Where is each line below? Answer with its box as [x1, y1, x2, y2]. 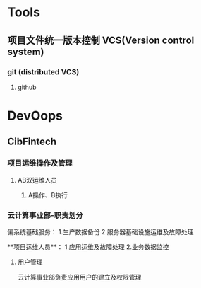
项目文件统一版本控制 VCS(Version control [7, 34, 195, 46]
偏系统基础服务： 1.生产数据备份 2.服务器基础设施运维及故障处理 [7, 228, 194, 236]
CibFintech [7, 136, 56, 148]
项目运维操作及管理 [7, 159, 73, 168]
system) [7, 45, 44, 57]
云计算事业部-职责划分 [7, 210, 83, 220]
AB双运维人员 [17, 175, 58, 184]
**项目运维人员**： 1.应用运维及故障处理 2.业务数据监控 [7, 243, 169, 251]
